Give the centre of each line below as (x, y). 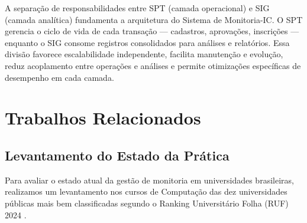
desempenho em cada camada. (59, 77)
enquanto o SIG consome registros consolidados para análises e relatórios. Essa (147, 42)
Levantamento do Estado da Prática (117, 155)
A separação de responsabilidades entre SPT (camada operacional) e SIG (137, 8)
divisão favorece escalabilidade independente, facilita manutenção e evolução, (144, 54)
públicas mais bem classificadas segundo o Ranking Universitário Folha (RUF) (147, 203)
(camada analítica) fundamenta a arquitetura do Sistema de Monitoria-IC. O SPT (154, 19)
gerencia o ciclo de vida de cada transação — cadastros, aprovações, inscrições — (152, 31)
